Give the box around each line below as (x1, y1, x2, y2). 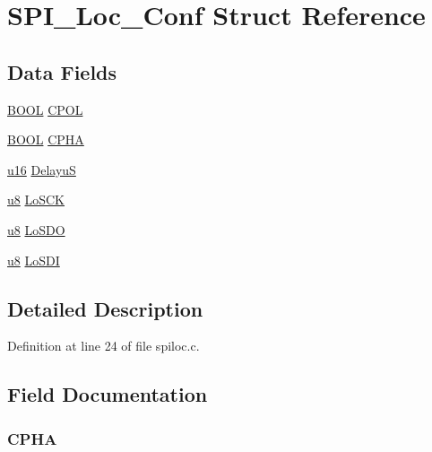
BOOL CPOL (7, 100, 83, 118)
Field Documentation (7, 380, 208, 408)
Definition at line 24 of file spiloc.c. (7, 336, 200, 355)
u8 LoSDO (7, 220, 65, 239)
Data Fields (7, 57, 117, 85)
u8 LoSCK (7, 190, 65, 209)
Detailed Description (7, 294, 203, 322)
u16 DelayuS (7, 160, 76, 178)
